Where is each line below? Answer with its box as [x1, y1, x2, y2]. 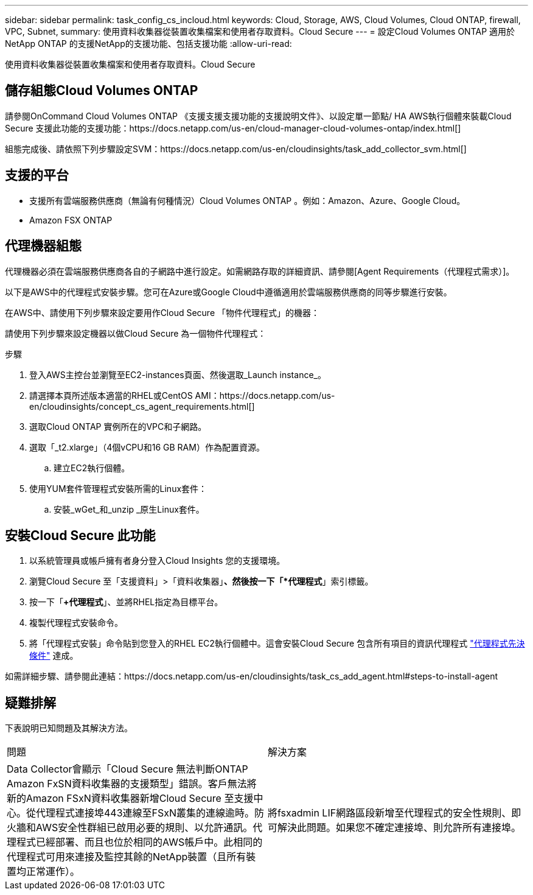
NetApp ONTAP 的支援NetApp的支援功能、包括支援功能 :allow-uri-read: [5, 38, 292, 49]
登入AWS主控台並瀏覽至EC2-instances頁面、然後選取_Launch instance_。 [29, 369, 326, 380]
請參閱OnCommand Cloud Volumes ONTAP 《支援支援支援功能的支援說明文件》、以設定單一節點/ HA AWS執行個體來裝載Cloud [5, 110, 512, 121]
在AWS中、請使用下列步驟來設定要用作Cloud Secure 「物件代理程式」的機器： [5, 307, 320, 318]
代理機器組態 [5, 238, 82, 254]
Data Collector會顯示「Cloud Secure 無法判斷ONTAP [7, 763, 248, 776]
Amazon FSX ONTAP [29, 214, 113, 225]
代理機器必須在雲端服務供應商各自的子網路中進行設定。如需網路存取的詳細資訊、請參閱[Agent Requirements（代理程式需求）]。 [5, 265, 515, 276]
